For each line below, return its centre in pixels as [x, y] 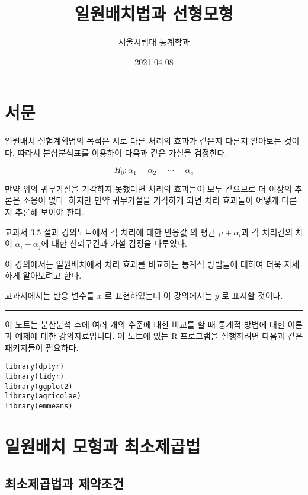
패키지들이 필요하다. [42, 347]
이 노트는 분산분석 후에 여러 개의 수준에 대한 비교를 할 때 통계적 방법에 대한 [145, 324]
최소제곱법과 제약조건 [65, 483]
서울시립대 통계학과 [154, 42]
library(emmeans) [39, 406]
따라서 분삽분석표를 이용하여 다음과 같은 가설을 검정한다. [122, 152]
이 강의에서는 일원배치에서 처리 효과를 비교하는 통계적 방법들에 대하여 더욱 [143, 264]
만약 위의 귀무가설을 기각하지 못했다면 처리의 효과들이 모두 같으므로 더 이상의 [148, 188]
